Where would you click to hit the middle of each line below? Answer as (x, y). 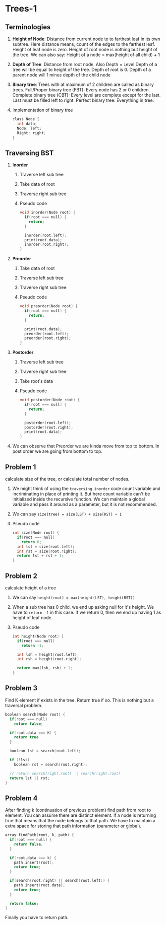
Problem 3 (21, 688)
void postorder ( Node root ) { (50, 400)
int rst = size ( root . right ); (47, 551)
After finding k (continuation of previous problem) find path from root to (78, 810)
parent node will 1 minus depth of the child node (61, 75)
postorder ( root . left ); (48, 423)
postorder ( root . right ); (49, 427)
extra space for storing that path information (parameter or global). (73, 826)
